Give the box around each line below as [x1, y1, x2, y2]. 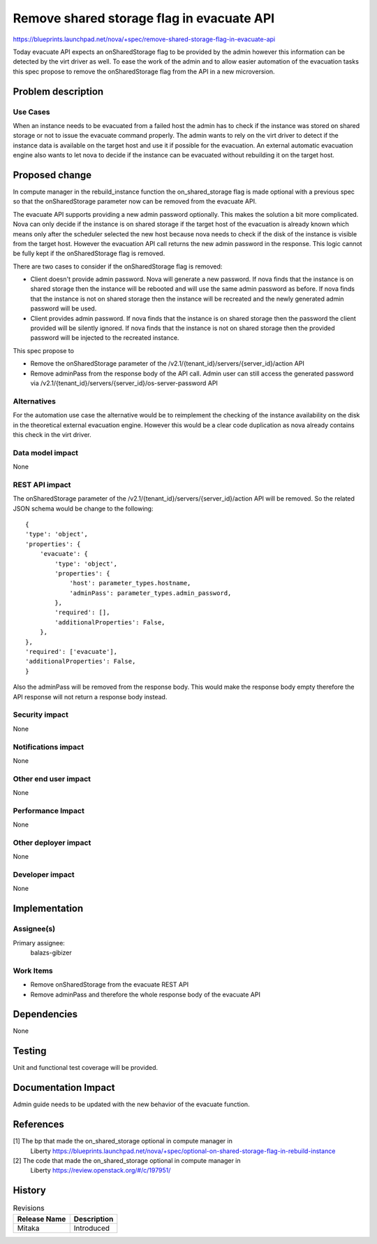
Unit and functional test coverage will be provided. [13, 1064, 158, 1072]
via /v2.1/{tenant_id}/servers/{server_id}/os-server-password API [30, 378, 218, 387]
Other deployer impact [13, 838, 91, 848]
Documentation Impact [13, 1082, 115, 1094]
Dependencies [13, 1008, 78, 1020]
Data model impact [13, 448, 79, 457]
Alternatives [13, 396, 56, 406]
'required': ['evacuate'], [25, 648, 118, 656]
